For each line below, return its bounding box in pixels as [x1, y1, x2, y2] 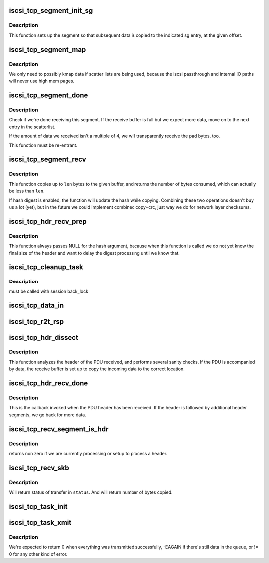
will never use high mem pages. [9, 78, 75, 84]
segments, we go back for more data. [9, 412, 87, 418]
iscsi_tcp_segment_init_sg [9, 6, 93, 15]
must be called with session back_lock [9, 288, 89, 294]
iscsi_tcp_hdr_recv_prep [9, 217, 87, 226]
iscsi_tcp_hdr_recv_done [9, 379, 88, 388]
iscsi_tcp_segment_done [9, 91, 88, 100]
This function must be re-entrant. [9, 142, 78, 148]
